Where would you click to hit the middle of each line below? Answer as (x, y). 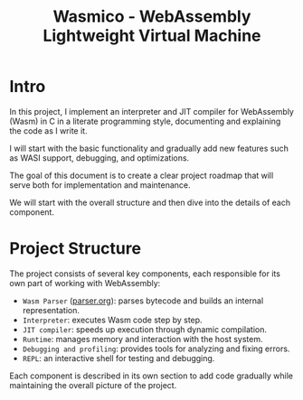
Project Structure (76, 249)
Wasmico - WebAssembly (152, 17)
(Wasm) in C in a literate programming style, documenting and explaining (145, 121)
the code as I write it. (48, 130)
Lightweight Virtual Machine (152, 36)
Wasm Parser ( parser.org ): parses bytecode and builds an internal (143, 301)
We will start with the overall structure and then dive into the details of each (150, 202)
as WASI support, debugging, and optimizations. (99, 158)
